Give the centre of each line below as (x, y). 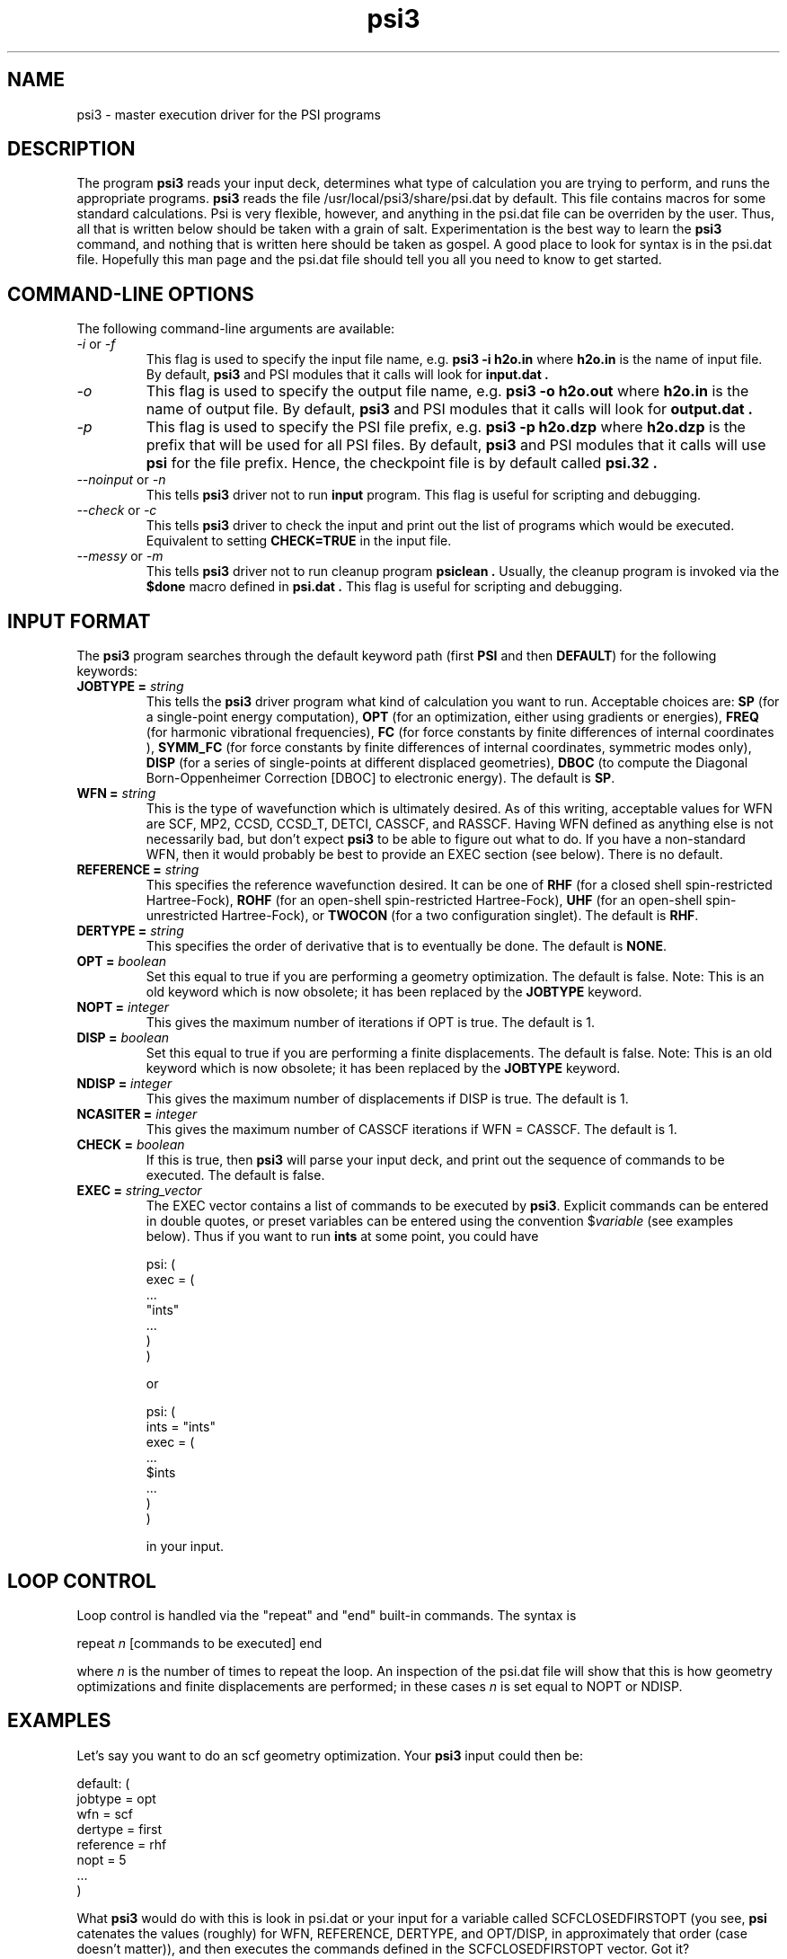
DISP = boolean (123, 1038)
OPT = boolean (122, 962)
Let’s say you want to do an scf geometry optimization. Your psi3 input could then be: (330, 1755)
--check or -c (117, 510)
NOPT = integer (123, 1007)
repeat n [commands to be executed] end (199, 1643)
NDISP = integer (124, 1084)
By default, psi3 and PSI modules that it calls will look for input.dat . (347, 375)
